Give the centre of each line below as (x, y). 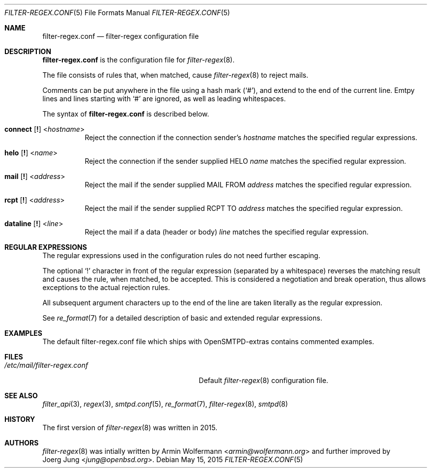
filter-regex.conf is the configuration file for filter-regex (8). (139, 60)
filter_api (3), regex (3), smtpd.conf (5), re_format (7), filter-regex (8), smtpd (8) (165, 404)
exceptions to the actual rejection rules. (106, 287)
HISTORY (20, 419)
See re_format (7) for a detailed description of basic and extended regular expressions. (182, 318)
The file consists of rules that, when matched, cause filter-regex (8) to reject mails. (175, 75)
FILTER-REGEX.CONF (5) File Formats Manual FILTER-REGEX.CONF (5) (117, 13)
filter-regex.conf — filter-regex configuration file (121, 36)
